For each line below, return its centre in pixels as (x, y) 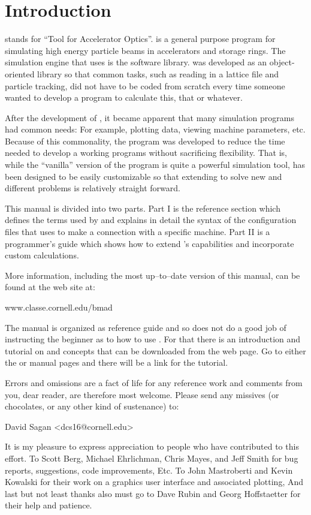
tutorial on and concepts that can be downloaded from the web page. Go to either (155, 350)
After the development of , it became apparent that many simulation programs (150, 117)
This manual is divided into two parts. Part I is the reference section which (143, 208)
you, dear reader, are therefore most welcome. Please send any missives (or (142, 394)
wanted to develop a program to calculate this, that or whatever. (124, 97)
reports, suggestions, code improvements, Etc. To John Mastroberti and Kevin (149, 470)
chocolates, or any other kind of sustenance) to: (92, 406)
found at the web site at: (50, 287)
